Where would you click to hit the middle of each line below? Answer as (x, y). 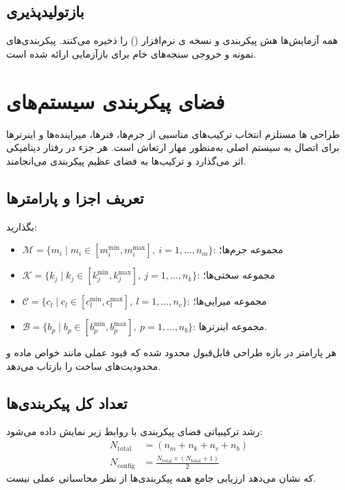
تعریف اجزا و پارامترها (75, 197)
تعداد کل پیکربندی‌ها (67, 402)
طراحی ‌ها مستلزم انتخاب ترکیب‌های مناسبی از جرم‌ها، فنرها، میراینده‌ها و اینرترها (173, 133)
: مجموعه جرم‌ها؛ (248, 249)
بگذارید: (22, 226)
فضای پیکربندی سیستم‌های (116, 101)
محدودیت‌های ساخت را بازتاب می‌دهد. (84, 365)
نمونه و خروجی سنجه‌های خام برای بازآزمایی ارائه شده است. (131, 53)
